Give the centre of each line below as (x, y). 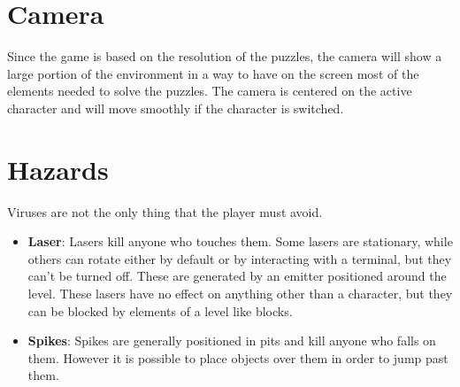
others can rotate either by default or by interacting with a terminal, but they (240, 258)
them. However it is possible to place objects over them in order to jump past (238, 357)
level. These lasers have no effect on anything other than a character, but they (240, 293)
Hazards (58, 169)
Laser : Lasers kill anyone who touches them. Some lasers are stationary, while (240, 241)
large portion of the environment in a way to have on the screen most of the (213, 73)
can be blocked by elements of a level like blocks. (160, 310)
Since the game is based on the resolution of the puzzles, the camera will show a (225, 56)
